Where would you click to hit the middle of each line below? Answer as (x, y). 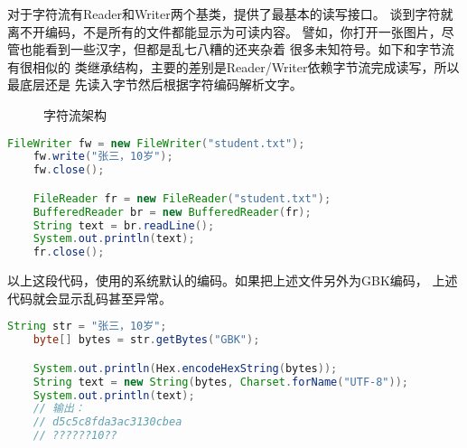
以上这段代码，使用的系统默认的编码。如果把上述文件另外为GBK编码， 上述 (233, 280)
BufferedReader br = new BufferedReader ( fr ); (172, 212)
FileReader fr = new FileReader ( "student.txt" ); (182, 198)
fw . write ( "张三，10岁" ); (103, 157)
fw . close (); (69, 170)
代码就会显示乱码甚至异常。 (89, 298)
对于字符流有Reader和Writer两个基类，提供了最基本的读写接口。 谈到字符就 (230, 14)
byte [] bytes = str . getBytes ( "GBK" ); (146, 340)
